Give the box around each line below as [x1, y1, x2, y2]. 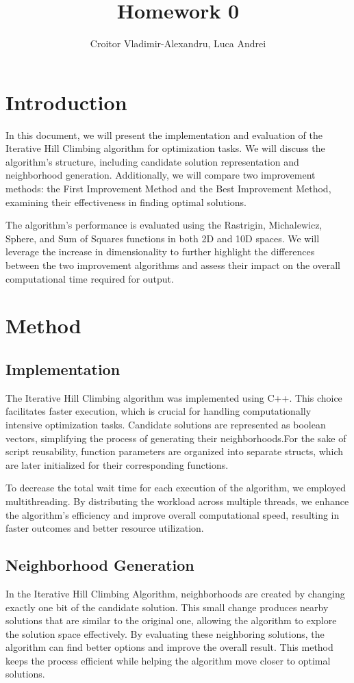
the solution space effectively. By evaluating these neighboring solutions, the [5, 626, 325, 641]
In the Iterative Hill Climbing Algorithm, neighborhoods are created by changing [5, 586, 345, 600]
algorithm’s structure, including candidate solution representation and [5, 154, 299, 168]
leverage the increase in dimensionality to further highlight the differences [5, 244, 315, 259]
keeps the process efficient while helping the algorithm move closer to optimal [5, 653, 331, 667]
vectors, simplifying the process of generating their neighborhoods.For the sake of [5, 430, 346, 445]
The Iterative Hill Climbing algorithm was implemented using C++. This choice [5, 390, 342, 404]
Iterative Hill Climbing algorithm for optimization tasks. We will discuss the [5, 141, 325, 155]
